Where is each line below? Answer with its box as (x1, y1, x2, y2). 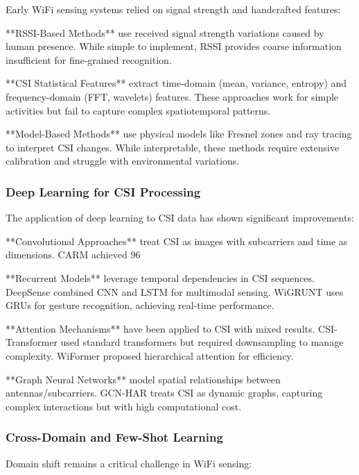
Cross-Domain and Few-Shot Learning (6, 428, 223, 446)
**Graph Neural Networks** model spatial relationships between (6, 372, 281, 386)
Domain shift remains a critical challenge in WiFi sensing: (6, 456, 252, 470)
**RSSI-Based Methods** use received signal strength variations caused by (6, 25, 324, 40)
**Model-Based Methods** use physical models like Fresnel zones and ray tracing (6, 126, 352, 141)
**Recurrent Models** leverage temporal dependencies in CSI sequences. (6, 270, 315, 285)
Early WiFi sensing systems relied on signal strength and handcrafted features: (6, 2, 341, 16)
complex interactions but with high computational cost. (6, 399, 242, 413)
